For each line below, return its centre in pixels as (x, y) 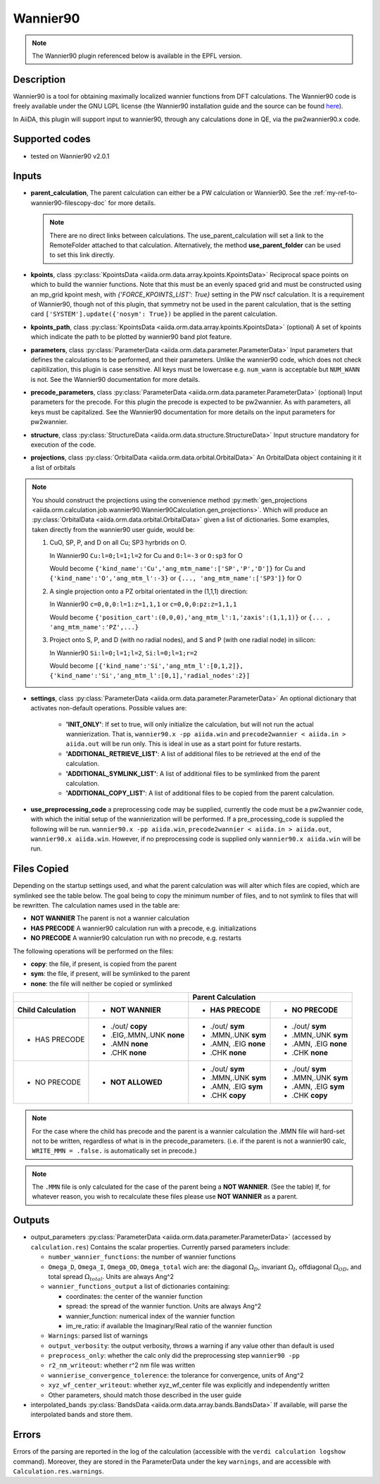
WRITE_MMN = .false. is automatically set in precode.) (114, 1151)
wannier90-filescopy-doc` (69, 203)
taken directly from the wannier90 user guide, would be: (113, 529)
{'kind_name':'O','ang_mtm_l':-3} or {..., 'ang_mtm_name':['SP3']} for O (176, 579)
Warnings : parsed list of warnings (98, 1336)
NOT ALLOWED (137, 1082)
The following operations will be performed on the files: (93, 951)
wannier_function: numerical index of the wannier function (150, 1316)
